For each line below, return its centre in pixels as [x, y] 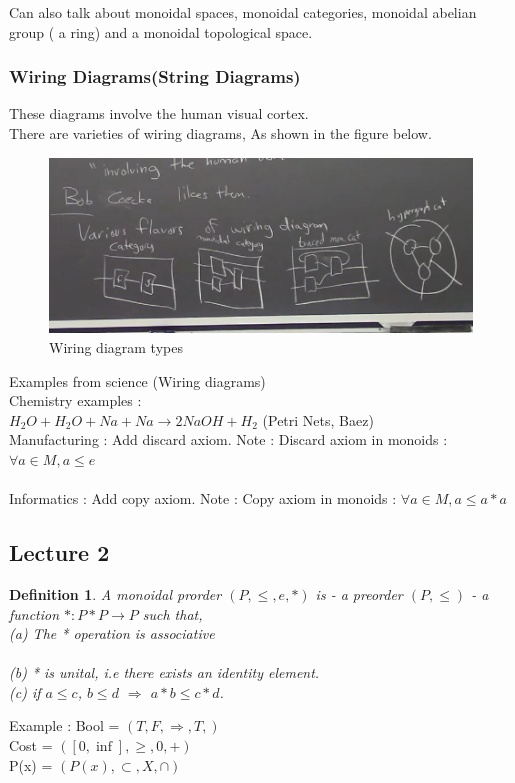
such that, [172, 613]
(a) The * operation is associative [112, 633]
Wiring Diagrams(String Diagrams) [155, 76]
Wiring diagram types [116, 346]
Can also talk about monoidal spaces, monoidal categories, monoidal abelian [243, 12]
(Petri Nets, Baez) [318, 419]
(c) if [25, 691]
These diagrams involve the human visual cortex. [159, 113]
